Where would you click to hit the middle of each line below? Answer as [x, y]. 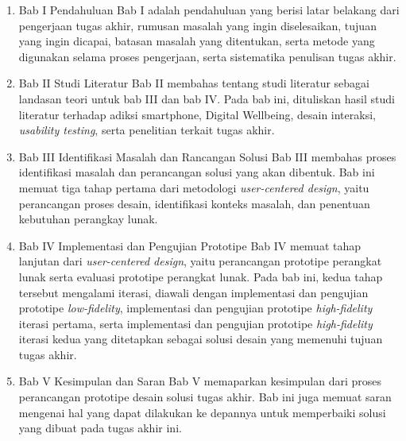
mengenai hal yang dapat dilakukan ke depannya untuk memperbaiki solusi [202, 412]
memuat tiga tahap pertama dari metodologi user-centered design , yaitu [194, 187]
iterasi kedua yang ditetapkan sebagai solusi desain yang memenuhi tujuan [201, 339]
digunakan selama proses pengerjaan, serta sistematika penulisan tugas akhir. [207, 56]
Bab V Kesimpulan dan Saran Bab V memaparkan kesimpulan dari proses [200, 381]
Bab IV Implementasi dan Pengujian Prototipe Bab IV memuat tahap [190, 245]
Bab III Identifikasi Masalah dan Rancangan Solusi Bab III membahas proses [207, 156]
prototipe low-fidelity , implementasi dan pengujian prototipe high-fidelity [195, 308]
